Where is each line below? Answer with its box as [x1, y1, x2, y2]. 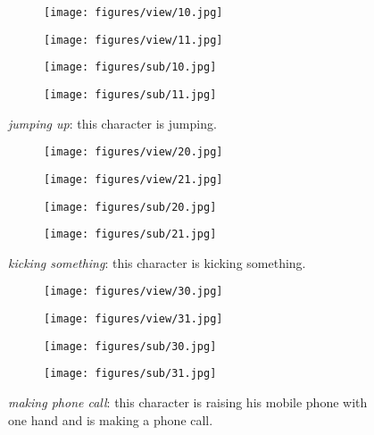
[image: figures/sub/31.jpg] [44, 367, 217, 381]
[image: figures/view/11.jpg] [44, 33, 223, 46]
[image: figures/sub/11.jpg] [44, 88, 217, 101]
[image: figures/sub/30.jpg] [44, 339, 217, 353]
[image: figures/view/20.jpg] [44, 146, 223, 159]
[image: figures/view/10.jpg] [44, 6, 223, 19]
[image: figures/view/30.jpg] [44, 285, 223, 298]
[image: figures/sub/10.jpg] [44, 61, 217, 74]
